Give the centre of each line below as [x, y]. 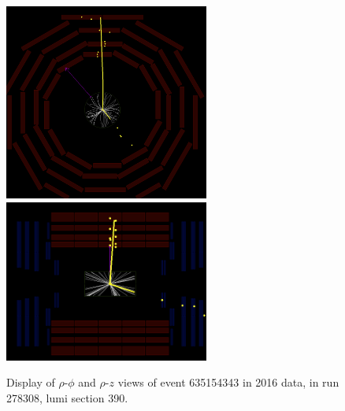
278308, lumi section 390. [67, 397]
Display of [31, 382]
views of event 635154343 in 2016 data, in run [228, 382]
